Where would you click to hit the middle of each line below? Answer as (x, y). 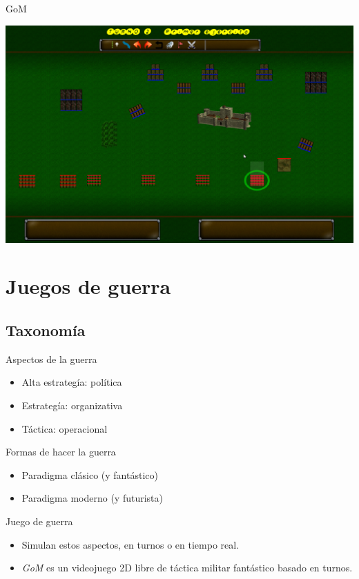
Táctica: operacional (65, 428)
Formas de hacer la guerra (61, 452)
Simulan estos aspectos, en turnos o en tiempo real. (130, 544)
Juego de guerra (39, 521)
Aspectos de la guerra (51, 359)
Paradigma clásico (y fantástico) (90, 474)
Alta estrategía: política (72, 382)
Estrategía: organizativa (72, 405)
